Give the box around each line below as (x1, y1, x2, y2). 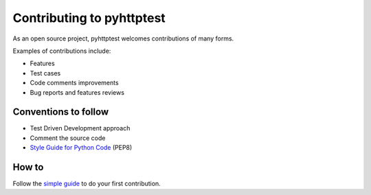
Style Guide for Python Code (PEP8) (30, 144, 133, 152)
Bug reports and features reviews (30, 88, 125, 96)
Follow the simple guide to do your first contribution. (12, 179, 161, 188)
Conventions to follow (12, 106, 109, 118)
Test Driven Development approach (30, 124, 131, 133)
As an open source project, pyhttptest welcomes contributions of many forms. (12, 34, 234, 43)
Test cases (30, 69, 61, 77)
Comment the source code (30, 134, 106, 142)
